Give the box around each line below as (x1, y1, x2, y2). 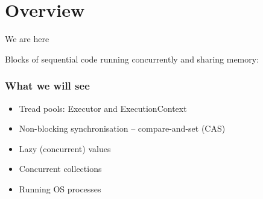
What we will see (5, 78, 90, 93)
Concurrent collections (19, 162, 102, 175)
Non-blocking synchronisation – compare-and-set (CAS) (19, 122, 226, 135)
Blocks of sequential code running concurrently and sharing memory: (5, 52, 259, 65)
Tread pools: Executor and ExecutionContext (19, 102, 187, 114)
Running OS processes (19, 182, 101, 195)
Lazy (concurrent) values (19, 142, 111, 155)
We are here (5, 32, 49, 45)
